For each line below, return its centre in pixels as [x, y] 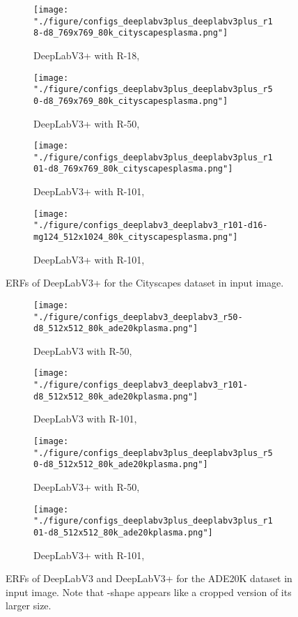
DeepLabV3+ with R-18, [87, 55]
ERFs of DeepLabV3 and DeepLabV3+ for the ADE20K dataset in [149, 578]
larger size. [29, 605]
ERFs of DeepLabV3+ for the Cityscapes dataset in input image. [145, 283]
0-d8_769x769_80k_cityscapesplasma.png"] [131, 101]
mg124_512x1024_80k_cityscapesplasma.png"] [136, 237]
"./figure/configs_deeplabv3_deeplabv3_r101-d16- [151, 226]
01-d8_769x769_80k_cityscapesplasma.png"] [133, 169]
